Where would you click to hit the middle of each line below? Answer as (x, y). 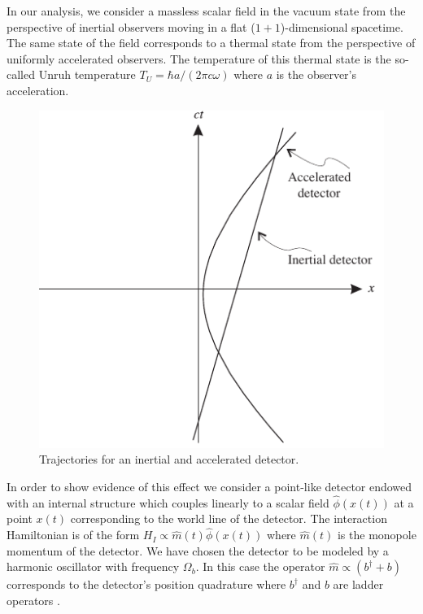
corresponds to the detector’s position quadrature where (146, 584)
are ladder (358, 584)
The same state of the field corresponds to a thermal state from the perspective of (211, 43)
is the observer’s (316, 74)
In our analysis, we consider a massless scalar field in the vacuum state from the (206, 11)
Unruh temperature (87, 74)
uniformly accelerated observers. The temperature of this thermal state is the (199, 58)
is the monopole (377, 535)
